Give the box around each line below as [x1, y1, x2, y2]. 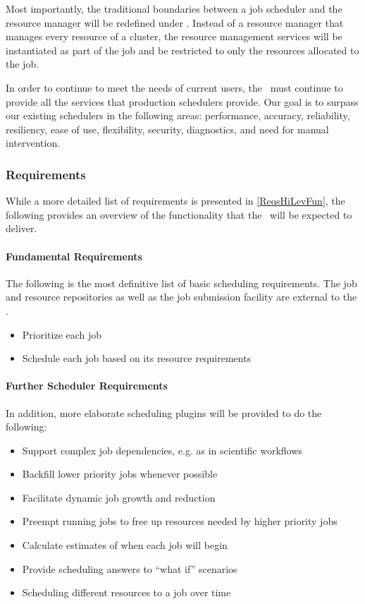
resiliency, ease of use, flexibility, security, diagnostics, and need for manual [6, 121, 329, 136]
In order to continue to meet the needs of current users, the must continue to [6, 80, 343, 95]
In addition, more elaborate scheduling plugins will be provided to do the [6, 405, 322, 420]
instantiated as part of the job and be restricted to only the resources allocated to [6, 42, 359, 57]
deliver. [6, 221, 37, 236]
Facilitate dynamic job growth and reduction [22, 490, 216, 505]
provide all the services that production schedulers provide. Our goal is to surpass [6, 94, 359, 109]
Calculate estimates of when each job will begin [22, 538, 228, 552]
